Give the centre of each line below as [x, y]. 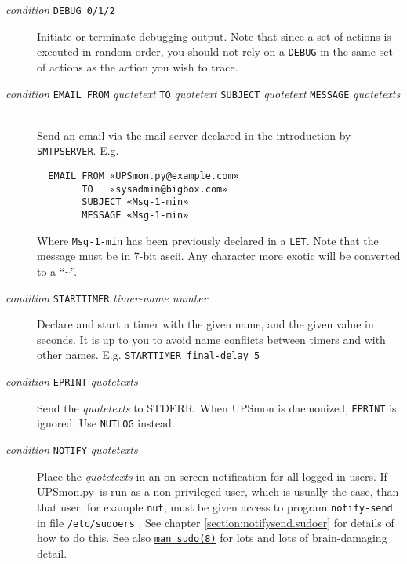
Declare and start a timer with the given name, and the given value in [205, 324]
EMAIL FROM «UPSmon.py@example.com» [144, 176]
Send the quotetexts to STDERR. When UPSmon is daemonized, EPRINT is [217, 407]
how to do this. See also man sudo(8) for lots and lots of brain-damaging [212, 538]
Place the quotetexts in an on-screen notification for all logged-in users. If [212, 476]
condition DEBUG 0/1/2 [60, 9]
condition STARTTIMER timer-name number [107, 297]
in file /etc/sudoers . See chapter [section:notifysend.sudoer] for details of [216, 522]
